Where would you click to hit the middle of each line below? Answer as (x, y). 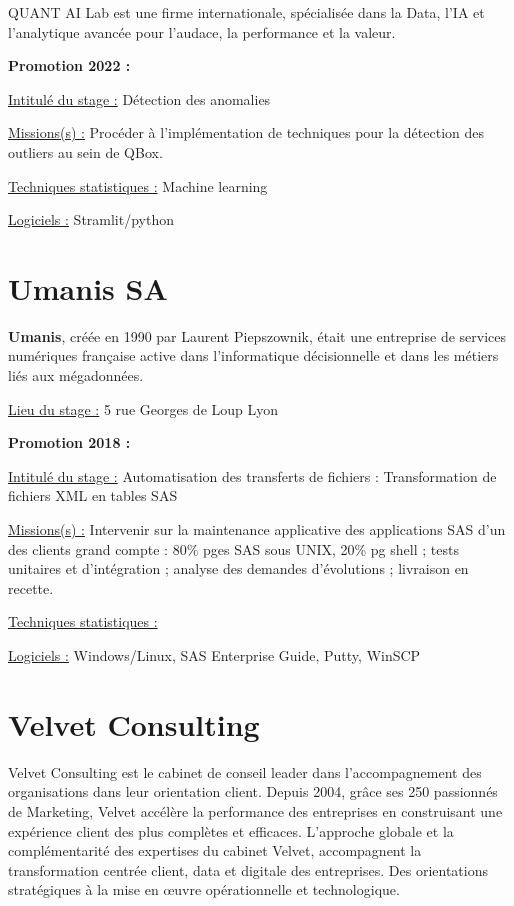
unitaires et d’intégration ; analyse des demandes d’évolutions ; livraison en (238, 568)
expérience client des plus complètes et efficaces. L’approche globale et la (231, 830)
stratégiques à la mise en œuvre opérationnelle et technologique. (204, 889)
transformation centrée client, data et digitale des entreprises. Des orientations (248, 869)
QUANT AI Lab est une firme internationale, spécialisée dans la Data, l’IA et (246, 12)
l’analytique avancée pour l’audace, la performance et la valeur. (202, 31)
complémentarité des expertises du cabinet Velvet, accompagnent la (215, 850)
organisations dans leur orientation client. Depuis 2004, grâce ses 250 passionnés (253, 791)
